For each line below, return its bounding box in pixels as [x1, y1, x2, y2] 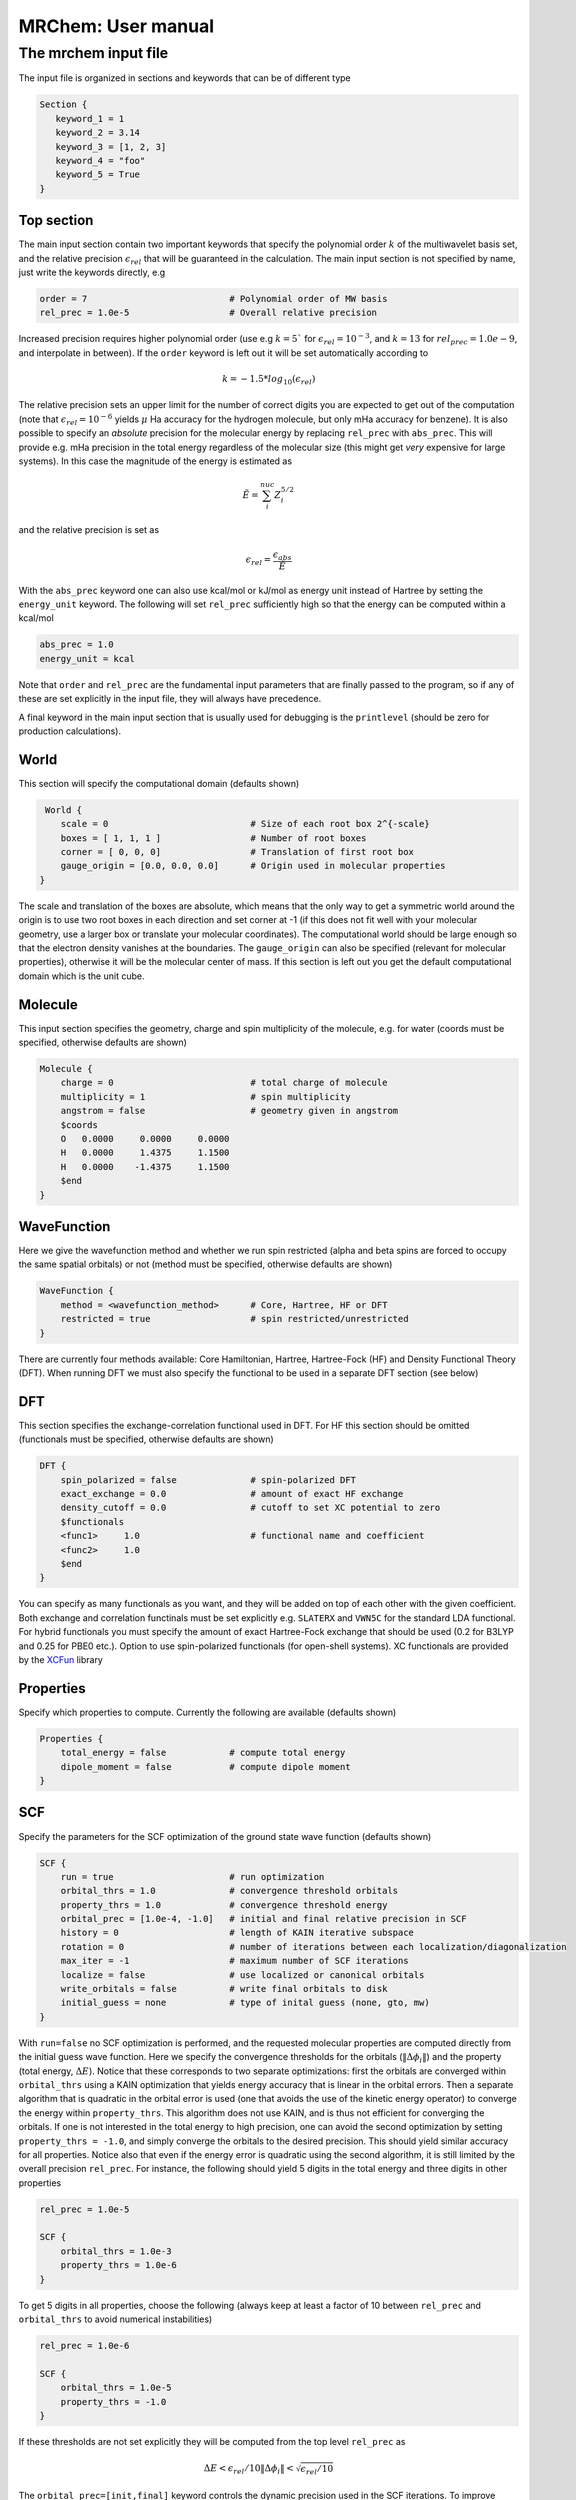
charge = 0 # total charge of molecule [60, 1077, 388, 1089]
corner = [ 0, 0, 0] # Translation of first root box [60, 846, 415, 858]
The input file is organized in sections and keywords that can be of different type [18, 72, 351, 84]
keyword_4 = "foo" [55, 155, 146, 166]
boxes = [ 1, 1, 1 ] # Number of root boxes [60, 832, 367, 844]
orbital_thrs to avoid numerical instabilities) [18, 2313, 213, 2325]
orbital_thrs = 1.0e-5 [60, 2382, 172, 2394]
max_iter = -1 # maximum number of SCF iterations [60, 1955, 409, 1967]
